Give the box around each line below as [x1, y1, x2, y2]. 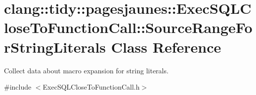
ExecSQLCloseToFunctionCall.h [43, 82, 140, 92]
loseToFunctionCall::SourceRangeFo [4, 17, 253, 37]
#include [4, 82, 32, 92]
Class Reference [111, 36, 221, 57]
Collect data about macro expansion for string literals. [4, 65, 169, 75]
